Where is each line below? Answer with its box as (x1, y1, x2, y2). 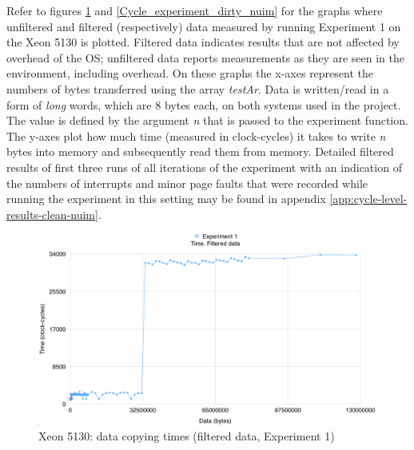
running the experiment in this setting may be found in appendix (6, 190, 326, 207)
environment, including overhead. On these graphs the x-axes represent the (6, 65, 374, 82)
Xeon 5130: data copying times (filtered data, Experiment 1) (38, 428, 335, 444)
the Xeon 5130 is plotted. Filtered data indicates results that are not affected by (6, 34, 400, 50)
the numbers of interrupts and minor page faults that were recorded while (6, 174, 368, 191)
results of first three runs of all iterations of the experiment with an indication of (6, 158, 402, 175)
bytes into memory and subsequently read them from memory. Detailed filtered (6, 143, 394, 160)
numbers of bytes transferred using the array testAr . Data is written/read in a (6, 80, 389, 97)
